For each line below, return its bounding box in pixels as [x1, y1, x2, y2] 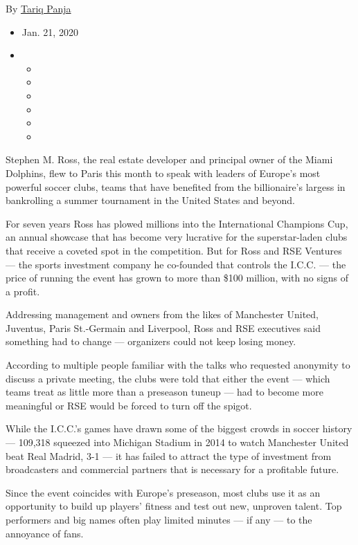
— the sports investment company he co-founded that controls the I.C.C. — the [6, 257, 346, 271]
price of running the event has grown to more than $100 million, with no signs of [6, 270, 349, 285]
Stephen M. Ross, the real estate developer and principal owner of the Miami [6, 152, 333, 167]
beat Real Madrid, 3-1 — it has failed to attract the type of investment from [6, 448, 332, 463]
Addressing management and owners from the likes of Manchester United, [6, 307, 319, 322]
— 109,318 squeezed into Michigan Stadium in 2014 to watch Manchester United [6, 435, 349, 450]
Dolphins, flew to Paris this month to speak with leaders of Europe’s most [6, 165, 321, 180]
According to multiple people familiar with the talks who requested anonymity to [6, 358, 350, 372]
